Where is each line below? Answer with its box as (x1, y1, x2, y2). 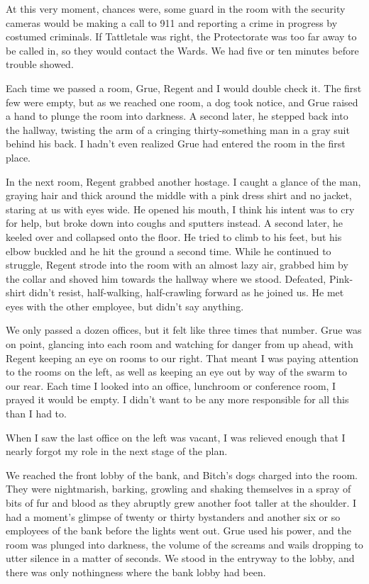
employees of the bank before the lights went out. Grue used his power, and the (6, 523, 352, 538)
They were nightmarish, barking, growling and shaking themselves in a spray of (6, 481, 351, 496)
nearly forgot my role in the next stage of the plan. (6, 444, 228, 459)
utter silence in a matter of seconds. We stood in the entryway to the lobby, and (6, 551, 355, 566)
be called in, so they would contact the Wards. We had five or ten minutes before (6, 43, 359, 57)
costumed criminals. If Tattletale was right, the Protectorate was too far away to (6, 29, 357, 44)
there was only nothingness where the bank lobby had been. (6, 564, 266, 579)
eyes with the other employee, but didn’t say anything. (6, 298, 244, 313)
